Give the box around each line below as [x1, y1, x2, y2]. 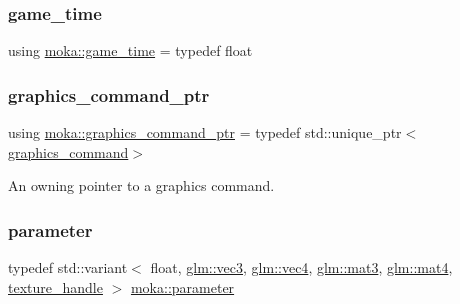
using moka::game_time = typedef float [8, 40, 253, 61]
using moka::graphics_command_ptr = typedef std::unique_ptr [8, 122, 402, 143]
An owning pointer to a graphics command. [8, 175, 275, 196]
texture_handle [8, 276, 103, 297]
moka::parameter [130, 276, 235, 297]
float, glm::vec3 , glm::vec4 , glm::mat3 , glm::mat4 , [150, 257, 453, 278]
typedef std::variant [8, 257, 128, 278]
